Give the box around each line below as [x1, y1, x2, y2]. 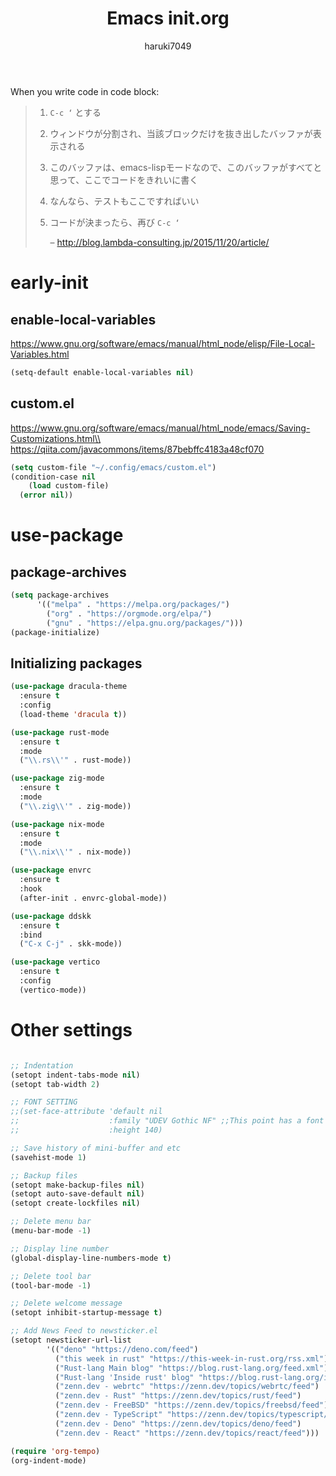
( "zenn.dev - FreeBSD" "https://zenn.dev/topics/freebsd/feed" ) [54, 1400, 329, 1411]
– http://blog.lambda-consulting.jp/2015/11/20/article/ [49, 236, 270, 248]
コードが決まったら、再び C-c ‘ [49, 216, 180, 228]
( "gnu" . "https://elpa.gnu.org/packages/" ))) [46, 618, 244, 628]
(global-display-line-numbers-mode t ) [10, 1253, 172, 1263]
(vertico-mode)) [19, 985, 87, 995]
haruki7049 [144, 40, 192, 52]
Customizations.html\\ [10, 432, 101, 444]
